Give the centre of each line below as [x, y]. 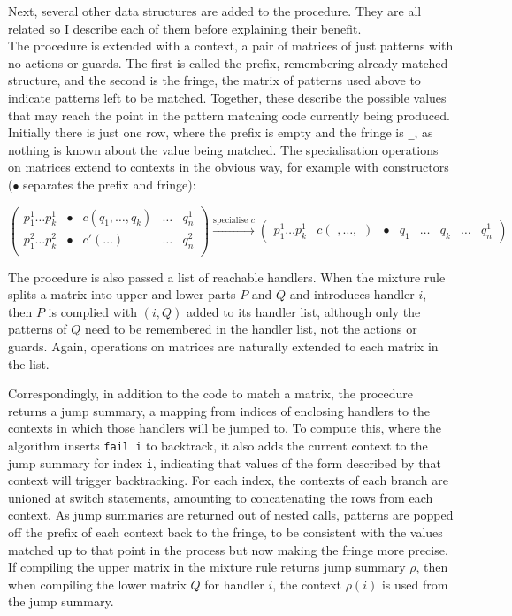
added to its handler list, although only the [303, 311]
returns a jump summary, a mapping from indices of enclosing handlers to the [219, 410]
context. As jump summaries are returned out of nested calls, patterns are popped [231, 515]
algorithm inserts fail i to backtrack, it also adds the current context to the [218, 445]
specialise [231, 220]
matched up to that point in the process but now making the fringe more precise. [228, 549]
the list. [29, 363]
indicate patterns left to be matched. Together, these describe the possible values [227, 97]
